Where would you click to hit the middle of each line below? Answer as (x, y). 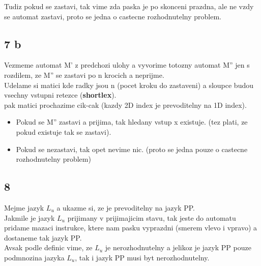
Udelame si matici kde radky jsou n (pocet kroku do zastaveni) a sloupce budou (129, 85)
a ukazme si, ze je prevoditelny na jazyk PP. (126, 207)
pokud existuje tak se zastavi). (64, 131)
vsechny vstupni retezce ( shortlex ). (60, 95)
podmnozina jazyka (34, 257)
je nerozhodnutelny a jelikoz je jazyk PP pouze (178, 247)
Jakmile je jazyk (30, 217)
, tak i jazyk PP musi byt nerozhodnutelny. (142, 257)
